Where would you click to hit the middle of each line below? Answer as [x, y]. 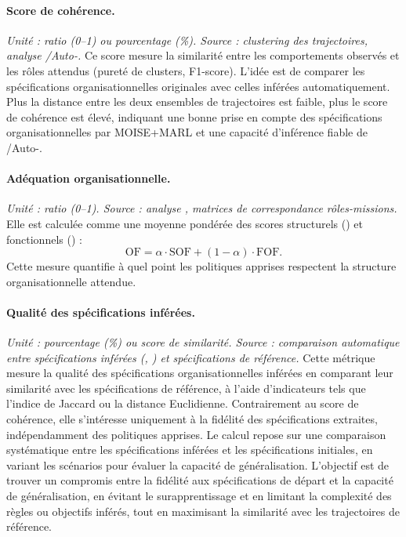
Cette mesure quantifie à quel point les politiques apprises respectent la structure [201, 266]
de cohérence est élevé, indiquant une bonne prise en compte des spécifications [194, 116]
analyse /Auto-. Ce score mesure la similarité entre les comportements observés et [203, 55]
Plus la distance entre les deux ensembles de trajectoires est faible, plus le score [197, 102]
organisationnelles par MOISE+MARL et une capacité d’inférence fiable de [187, 132]
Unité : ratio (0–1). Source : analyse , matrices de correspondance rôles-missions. [202, 208]
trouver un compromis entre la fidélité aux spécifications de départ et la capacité [200, 480]
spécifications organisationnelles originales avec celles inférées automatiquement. [198, 86]
